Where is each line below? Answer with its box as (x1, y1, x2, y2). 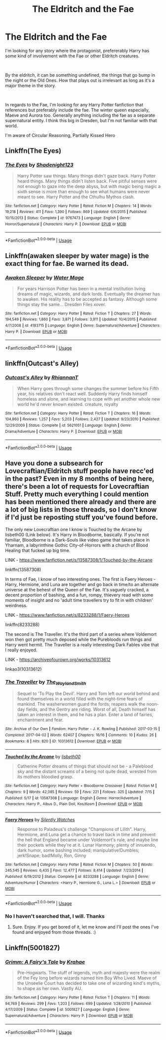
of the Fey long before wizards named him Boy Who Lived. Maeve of (17, 975, 157, 981)
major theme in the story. (5, 83, 56, 89)
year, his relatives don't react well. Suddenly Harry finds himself (17, 391, 148, 397)
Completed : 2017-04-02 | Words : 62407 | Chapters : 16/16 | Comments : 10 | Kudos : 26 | (5, 732, 157, 737)
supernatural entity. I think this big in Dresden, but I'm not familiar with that (5, 117, 157, 123)
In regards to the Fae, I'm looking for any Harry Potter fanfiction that (5, 101, 143, 107)
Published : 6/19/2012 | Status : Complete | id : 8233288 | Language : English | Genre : (5, 874, 150, 879)
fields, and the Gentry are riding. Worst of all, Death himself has (26, 706, 156, 713)
